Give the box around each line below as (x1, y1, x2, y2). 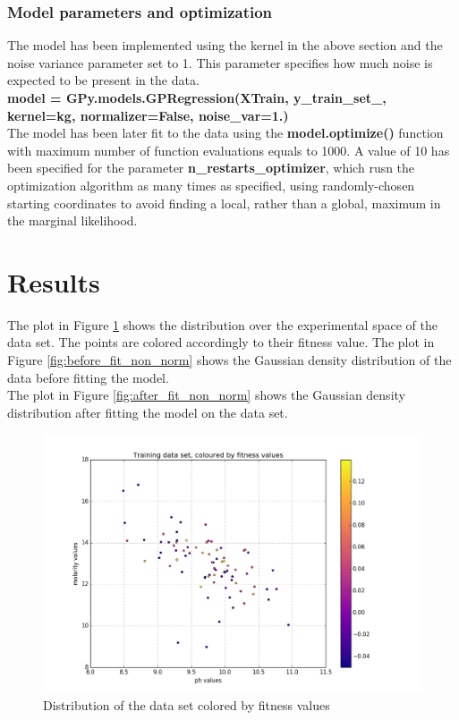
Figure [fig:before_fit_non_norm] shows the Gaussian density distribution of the (7, 351, 452, 369)
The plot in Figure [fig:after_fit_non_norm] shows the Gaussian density (7, 385, 405, 404)
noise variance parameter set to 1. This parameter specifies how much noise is (7, 53, 433, 72)
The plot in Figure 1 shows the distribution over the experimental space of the (7, 315, 438, 334)
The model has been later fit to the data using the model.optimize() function (7, 123, 444, 142)
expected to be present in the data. (7, 71, 200, 89)
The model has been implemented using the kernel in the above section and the (7, 36, 443, 55)
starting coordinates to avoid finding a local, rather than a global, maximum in (7, 193, 441, 212)
